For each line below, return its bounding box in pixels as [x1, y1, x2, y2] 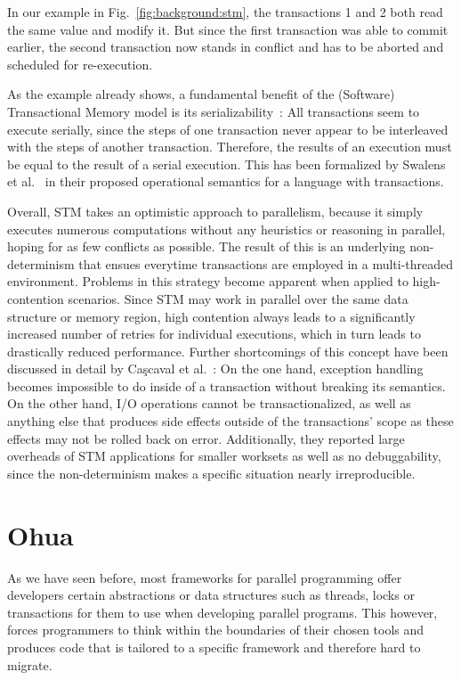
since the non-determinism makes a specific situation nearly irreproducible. [7, 463, 416, 482]
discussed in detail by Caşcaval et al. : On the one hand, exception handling [7, 359, 424, 378]
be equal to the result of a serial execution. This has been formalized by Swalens [7, 154, 446, 173]
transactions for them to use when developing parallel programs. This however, [7, 602, 438, 621]
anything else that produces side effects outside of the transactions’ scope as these [7, 412, 454, 430]
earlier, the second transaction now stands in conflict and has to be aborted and [7, 37, 444, 56]
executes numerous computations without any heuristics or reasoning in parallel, [7, 219, 446, 238]
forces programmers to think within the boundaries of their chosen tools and [7, 620, 425, 639]
